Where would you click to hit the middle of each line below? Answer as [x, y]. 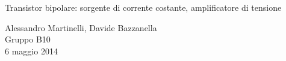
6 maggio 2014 [31, 51]
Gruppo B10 [28, 39]
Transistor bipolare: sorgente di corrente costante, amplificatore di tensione [143, 7]
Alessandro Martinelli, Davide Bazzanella [81, 27]
